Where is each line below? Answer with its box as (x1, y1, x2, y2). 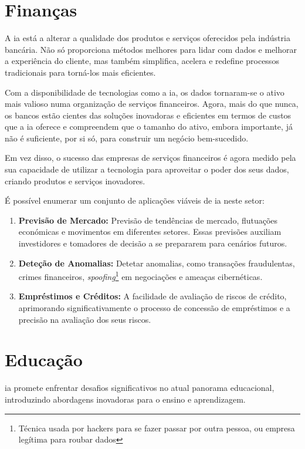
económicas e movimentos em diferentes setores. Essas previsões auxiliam (18, 225, 282, 238)
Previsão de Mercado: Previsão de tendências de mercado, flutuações (18, 214, 278, 226)
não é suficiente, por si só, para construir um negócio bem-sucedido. (5, 131, 249, 144)
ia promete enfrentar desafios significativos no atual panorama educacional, (5, 382, 274, 394)
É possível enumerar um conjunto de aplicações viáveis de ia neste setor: (5, 194, 265, 207)
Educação (5, 347, 83, 372)
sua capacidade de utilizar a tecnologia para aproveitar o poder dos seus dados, (5, 163, 289, 175)
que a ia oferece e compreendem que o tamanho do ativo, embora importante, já (5, 120, 293, 133)
